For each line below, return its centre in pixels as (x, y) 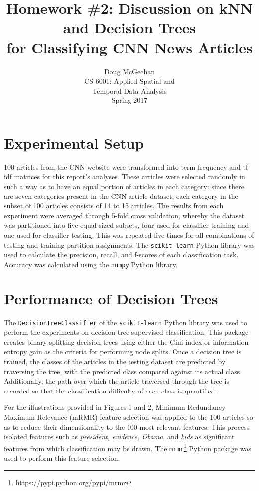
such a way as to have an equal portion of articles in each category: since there (124, 186)
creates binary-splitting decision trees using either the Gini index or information (126, 342)
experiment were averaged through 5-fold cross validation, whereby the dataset (124, 215)
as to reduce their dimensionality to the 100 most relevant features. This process (127, 427)
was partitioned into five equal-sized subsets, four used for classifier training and (127, 225)
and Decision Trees (129, 28)
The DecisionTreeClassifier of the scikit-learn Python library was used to (126, 322)
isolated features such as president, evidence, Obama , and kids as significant (119, 437)
